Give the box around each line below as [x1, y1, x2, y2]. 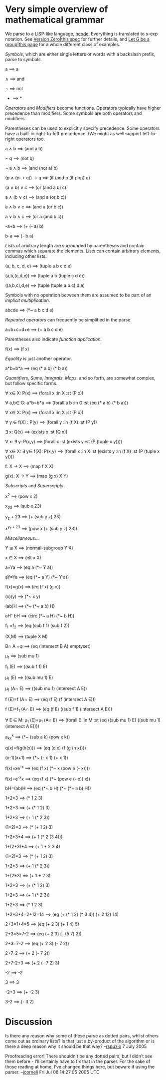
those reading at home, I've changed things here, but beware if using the [5, 1064, 155, 1070]
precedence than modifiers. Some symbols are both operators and [5, 110, 142, 116]
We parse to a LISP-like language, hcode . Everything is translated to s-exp [5, 31, 158, 37]
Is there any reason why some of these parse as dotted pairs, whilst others [5, 1033, 159, 1039]
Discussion [5, 1016, 52, 1027]
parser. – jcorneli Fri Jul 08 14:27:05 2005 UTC [5, 1069, 100, 1075]
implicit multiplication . [5, 297, 50, 303]
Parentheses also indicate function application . [5, 336, 102, 342]
